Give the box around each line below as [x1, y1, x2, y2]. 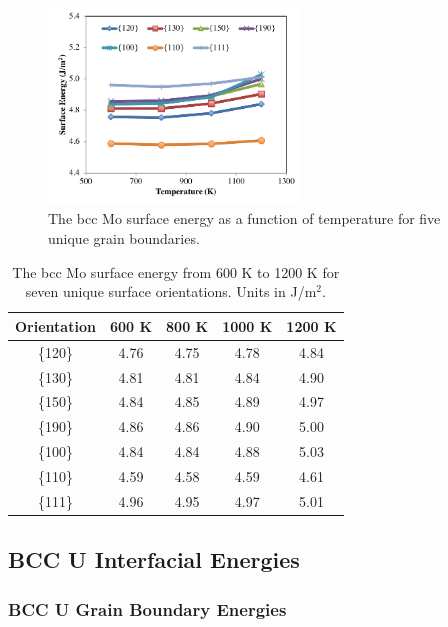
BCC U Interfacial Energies [8, 544, 300, 575]
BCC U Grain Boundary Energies [8, 596, 287, 621]
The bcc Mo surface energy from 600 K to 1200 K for [12, 261, 340, 282]
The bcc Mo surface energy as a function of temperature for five [48, 208, 441, 229]
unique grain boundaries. [48, 228, 200, 249]
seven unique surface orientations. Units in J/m [25, 281, 317, 302]
